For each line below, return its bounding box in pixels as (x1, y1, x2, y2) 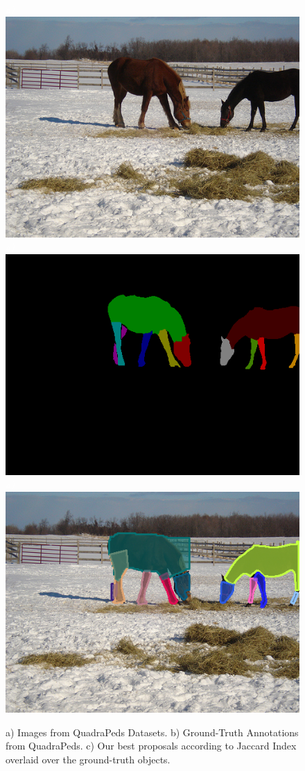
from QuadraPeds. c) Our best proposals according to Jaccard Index (6, 738, 297, 753)
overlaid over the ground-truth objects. (6, 752, 171, 766)
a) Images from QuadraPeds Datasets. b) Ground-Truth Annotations (6, 724, 299, 739)
